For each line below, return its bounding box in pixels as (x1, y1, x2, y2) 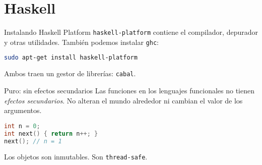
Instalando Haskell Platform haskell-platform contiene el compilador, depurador (4, 27, 258, 37)
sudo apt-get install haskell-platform (4, 54, 138, 62)
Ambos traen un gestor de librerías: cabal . (4, 68, 136, 79)
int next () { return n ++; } (4, 130, 98, 137)
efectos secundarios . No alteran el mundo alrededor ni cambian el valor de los (4, 95, 243, 105)
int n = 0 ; (4, 122, 40, 130)
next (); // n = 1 (4, 137, 62, 145)
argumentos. (4, 105, 42, 116)
